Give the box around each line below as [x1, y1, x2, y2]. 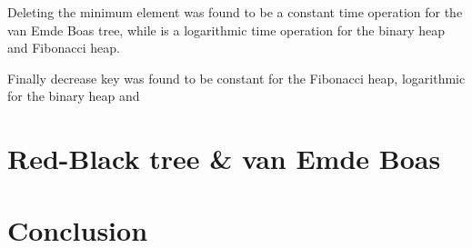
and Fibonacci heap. [7, 38, 120, 57]
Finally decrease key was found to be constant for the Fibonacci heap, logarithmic [7, 68, 466, 87]
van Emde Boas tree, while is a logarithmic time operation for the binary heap [7, 20, 446, 39]
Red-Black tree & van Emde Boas [7, 140, 441, 177]
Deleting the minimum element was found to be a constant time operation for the [7, 3, 463, 21]
